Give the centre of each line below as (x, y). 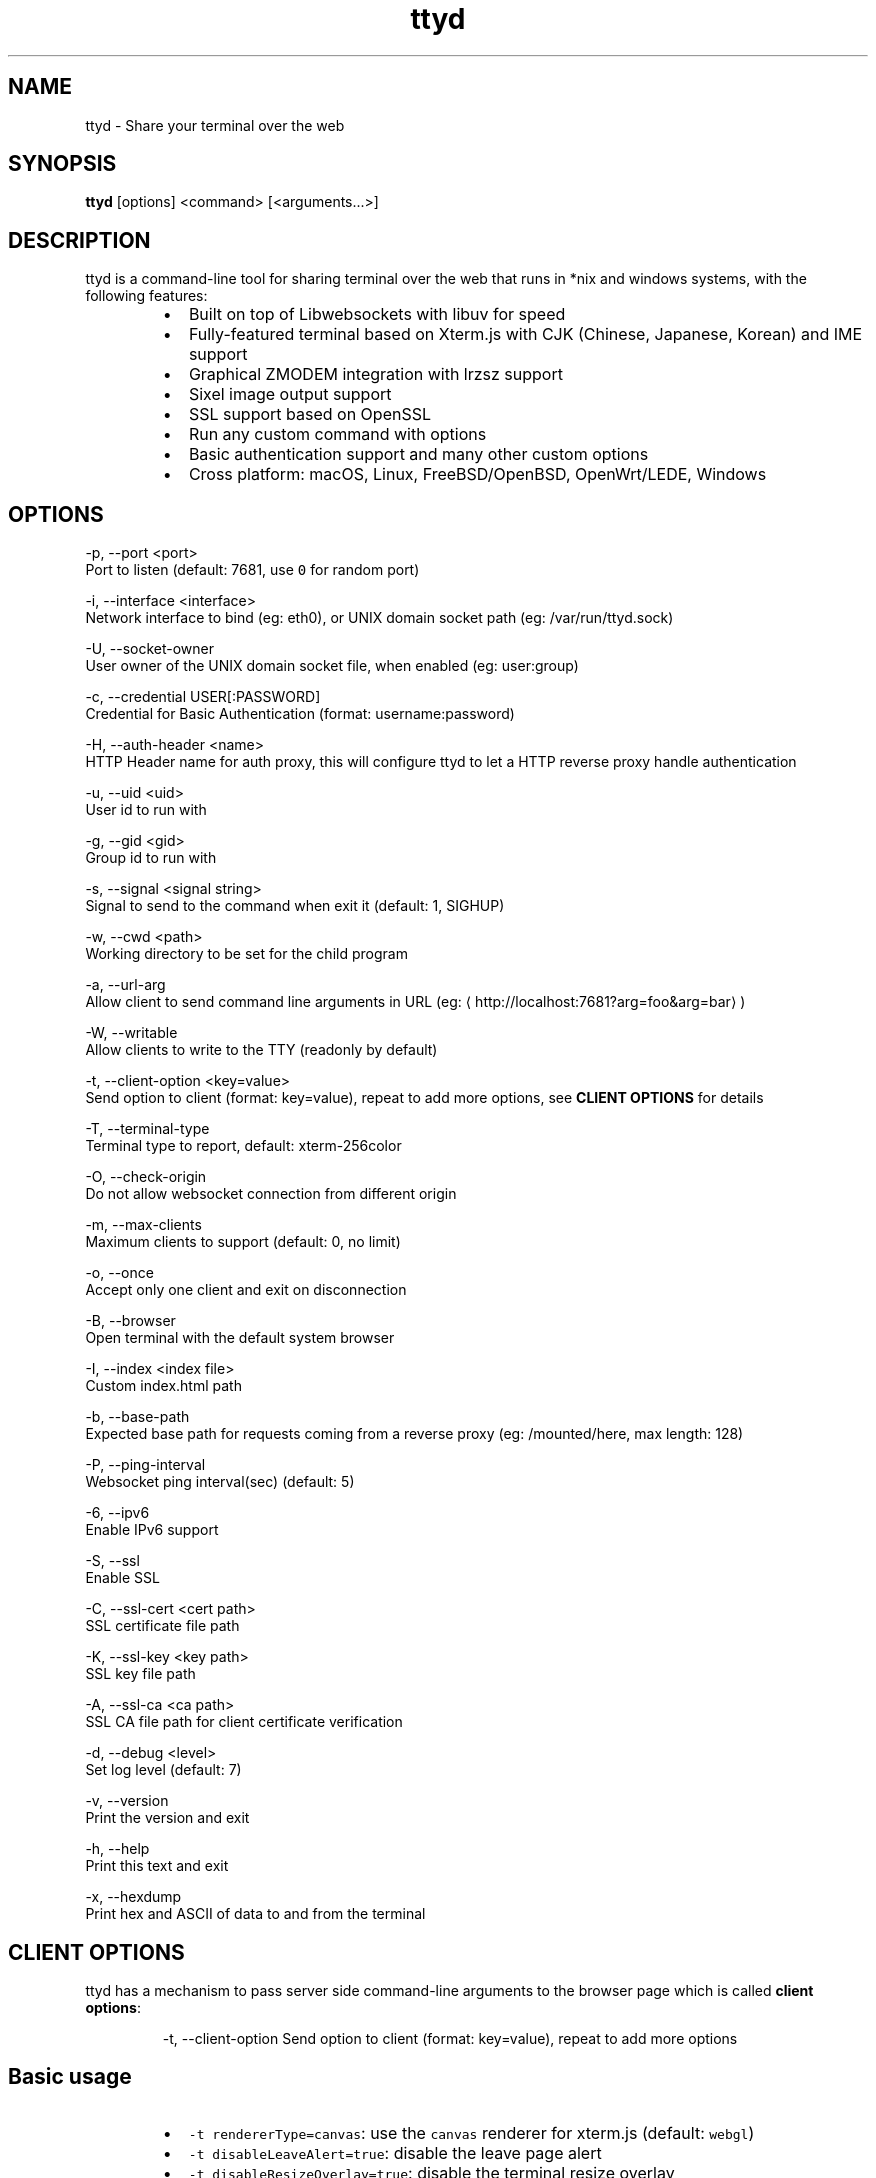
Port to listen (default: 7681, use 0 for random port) (252, 570)
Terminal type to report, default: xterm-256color (243, 1146)
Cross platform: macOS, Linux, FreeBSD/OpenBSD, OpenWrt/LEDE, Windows (477, 474)
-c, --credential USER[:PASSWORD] (203, 697)
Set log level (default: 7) (163, 1770)
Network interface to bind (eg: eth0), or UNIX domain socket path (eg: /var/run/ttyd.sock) (379, 618)
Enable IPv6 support (152, 1530)
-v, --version (127, 1801)
